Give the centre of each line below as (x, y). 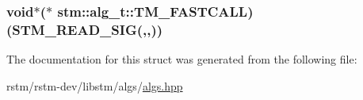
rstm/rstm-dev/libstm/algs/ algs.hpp (95, 85)
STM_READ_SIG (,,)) (88, 29)
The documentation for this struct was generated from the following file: (182, 59)
